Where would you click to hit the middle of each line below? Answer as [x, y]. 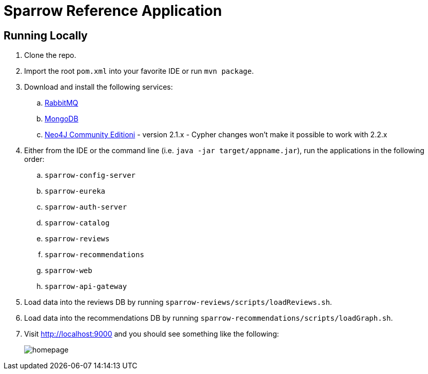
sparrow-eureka [75, 191]
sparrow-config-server [90, 175]
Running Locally [46, 35]
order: [34, 159]
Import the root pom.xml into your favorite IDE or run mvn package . [139, 71]
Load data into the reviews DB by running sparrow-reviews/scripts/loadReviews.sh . [178, 302]
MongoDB [62, 119]
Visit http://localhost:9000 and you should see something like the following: [152, 334]
